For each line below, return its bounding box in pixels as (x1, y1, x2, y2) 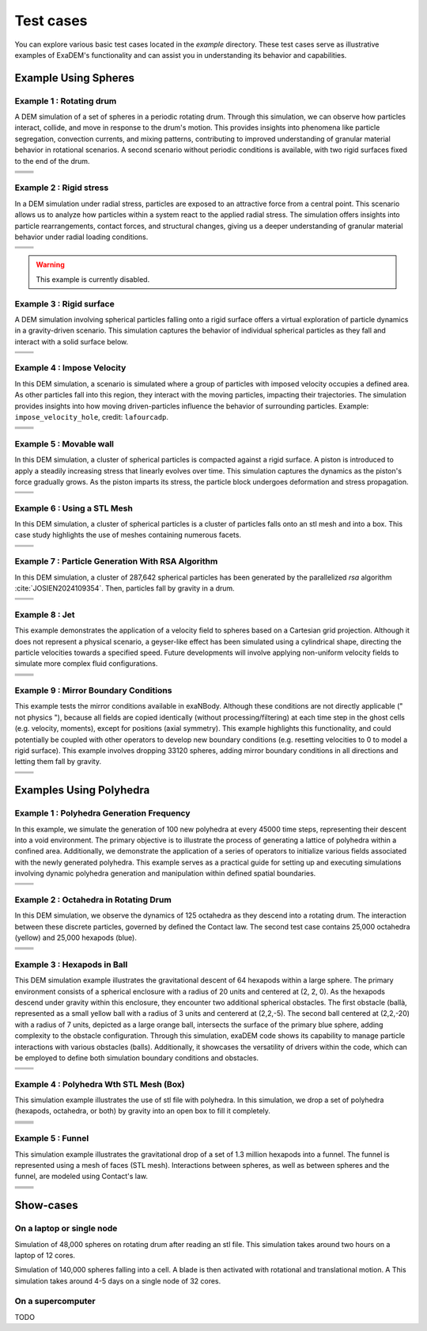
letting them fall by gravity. (14, 757, 102, 766)
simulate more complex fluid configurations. (14, 659, 158, 668)
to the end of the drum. (14, 156, 90, 165)
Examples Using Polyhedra (14, 784, 150, 797)
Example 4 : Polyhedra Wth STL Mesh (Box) (14, 1078, 185, 1090)
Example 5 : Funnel (14, 1133, 89, 1144)
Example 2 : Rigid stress (14, 182, 109, 193)
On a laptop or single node (14, 1223, 118, 1234)
